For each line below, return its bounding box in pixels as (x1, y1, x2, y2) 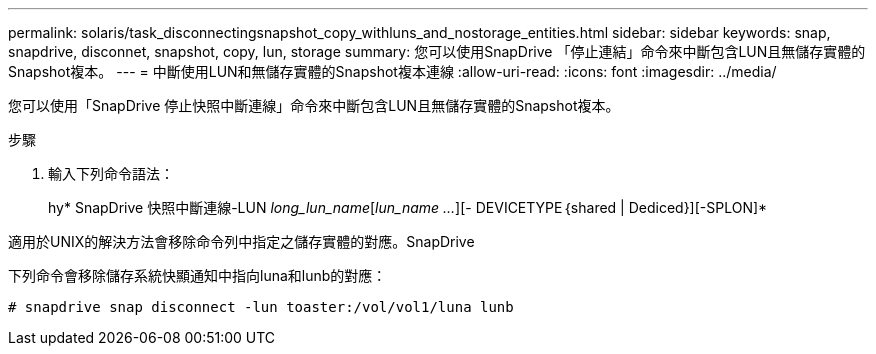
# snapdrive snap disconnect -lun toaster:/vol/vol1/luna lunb (8, 299, 514, 315)
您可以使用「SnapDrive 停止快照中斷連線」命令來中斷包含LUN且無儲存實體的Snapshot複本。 (8, 97, 620, 114)
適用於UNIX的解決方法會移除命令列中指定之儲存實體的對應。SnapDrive (8, 233, 475, 250)
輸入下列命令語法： (48, 165, 174, 182)
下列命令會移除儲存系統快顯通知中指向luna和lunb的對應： (8, 267, 387, 284)
